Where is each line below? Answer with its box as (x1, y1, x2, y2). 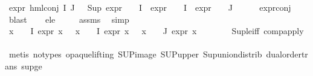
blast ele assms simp (8, 13, 129, 25)
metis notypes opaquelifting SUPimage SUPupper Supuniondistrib (8, 48, 262, 60)
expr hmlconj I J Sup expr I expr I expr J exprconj (8, 1, 291, 13)
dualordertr (266, 48, 308, 60)
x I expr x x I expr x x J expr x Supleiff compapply (8, 25, 304, 37)
